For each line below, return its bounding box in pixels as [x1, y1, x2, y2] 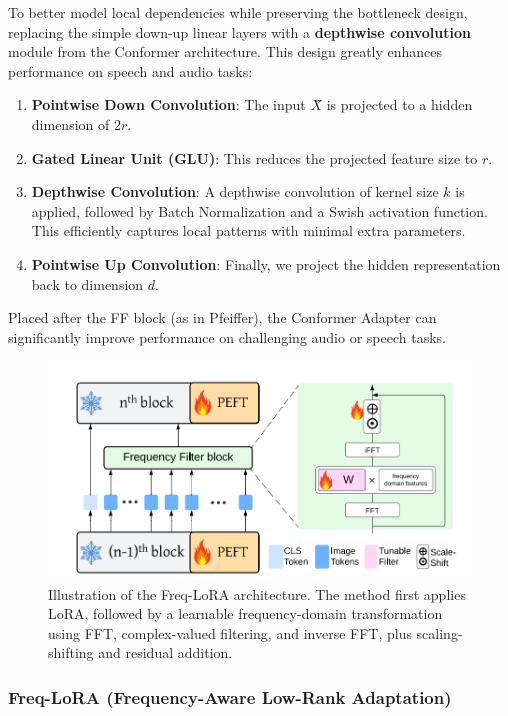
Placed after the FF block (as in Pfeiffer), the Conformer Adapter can [8, 307, 437, 328]
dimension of [31, 113, 110, 134]
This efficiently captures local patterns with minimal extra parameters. [31, 220, 466, 241]
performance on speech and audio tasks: [8, 60, 253, 81]
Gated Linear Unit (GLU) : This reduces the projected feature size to [31, 147, 478, 168]
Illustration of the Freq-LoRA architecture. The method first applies [48, 583, 466, 604]
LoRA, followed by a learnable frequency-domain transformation [48, 603, 443, 624]
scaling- [416, 622, 463, 643]
